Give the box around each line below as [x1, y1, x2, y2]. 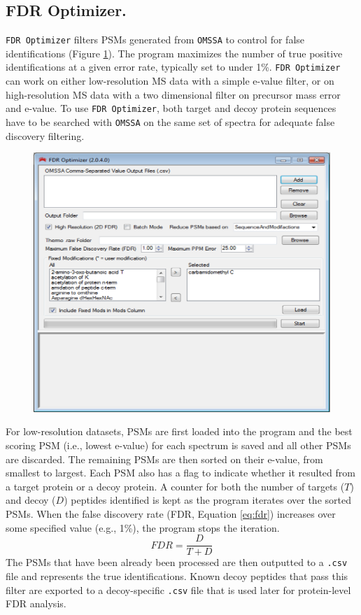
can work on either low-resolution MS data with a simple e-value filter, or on [6, 73, 334, 88]
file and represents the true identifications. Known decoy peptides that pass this [6, 568, 348, 583]
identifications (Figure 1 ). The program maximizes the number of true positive [6, 45, 343, 60]
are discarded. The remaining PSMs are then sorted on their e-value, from [6, 451, 323, 466]
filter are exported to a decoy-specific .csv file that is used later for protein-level [6, 582, 351, 597]
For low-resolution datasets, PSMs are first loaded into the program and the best [6, 424, 353, 439]
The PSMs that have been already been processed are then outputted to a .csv [6, 555, 348, 570]
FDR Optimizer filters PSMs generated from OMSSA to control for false [6, 32, 305, 47]
